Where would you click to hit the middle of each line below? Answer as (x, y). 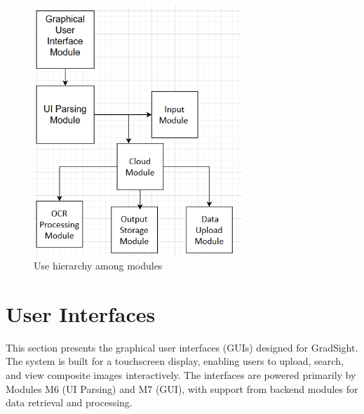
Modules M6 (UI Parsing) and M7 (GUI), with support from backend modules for (182, 388)
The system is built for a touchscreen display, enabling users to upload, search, (175, 361)
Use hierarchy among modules (98, 266)
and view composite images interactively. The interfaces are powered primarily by (181, 375)
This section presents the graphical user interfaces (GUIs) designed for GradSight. (182, 347)
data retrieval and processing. (69, 402)
